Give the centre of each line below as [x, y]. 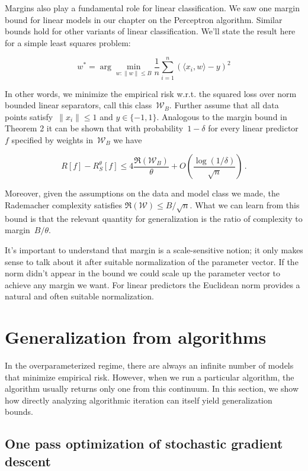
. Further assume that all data [224, 105]
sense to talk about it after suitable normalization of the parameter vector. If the [152, 261]
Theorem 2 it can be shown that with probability [94, 128]
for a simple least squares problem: [68, 42]
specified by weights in [52, 139]
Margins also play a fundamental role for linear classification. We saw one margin [152, 8]
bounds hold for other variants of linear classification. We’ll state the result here [150, 31]
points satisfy [29, 116]
